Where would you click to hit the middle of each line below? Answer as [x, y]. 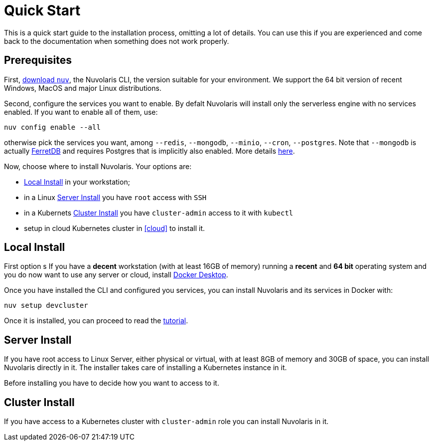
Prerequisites [38, 60]
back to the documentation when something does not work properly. [117, 41]
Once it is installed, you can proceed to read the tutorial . [96, 321]
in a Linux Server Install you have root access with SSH [115, 197]
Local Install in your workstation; [77, 182]
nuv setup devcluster [46, 306]
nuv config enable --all [52, 127]
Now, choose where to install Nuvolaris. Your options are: [98, 166]
